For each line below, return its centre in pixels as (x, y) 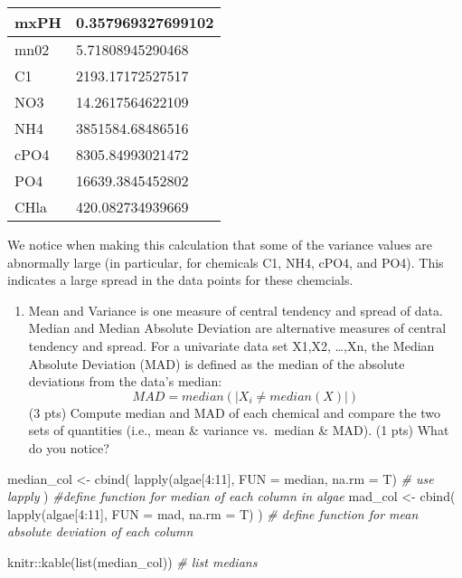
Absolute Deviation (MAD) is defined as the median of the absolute (217, 363)
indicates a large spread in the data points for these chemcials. (180, 280)
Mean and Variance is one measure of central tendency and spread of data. (236, 310)
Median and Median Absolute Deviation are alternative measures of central (237, 328)
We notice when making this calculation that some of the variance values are (220, 244)
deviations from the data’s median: (125, 381)
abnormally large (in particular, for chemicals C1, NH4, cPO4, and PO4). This (226, 262)
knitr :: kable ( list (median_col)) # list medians (132, 561)
